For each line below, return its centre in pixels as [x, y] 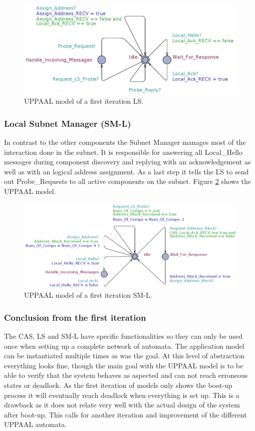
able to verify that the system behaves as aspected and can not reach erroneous [126, 375]
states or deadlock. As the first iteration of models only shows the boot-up [118, 385]
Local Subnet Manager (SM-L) [68, 123]
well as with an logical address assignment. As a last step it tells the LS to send [126, 171]
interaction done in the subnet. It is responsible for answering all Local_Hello [123, 152]
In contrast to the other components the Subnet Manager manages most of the [125, 142]
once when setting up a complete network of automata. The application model [124, 346]
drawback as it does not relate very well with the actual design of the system [122, 405]
